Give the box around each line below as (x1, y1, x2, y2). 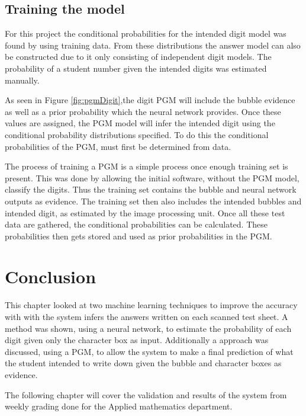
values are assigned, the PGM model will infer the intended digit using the (5, 117, 275, 129)
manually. (5, 73, 40, 86)
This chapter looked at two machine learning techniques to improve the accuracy (5, 299, 298, 311)
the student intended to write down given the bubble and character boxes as (5, 357, 282, 369)
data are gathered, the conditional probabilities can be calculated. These (5, 218, 268, 231)
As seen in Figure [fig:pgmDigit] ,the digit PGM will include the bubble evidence (5, 94, 295, 106)
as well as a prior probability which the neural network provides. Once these (5, 105, 281, 117)
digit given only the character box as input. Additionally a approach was (5, 334, 269, 346)
